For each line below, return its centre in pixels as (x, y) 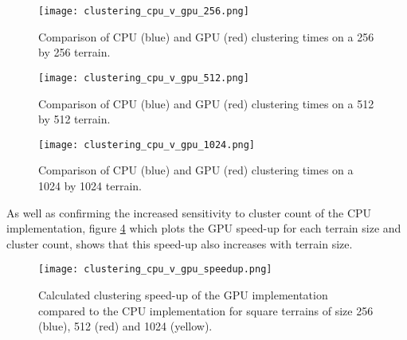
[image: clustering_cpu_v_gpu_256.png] (144, 11)
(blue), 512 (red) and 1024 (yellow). (125, 326)
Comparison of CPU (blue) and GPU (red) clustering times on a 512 (206, 103)
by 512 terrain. (74, 119)
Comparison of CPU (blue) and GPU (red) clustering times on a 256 (206, 36)
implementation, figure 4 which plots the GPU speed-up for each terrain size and (204, 228)
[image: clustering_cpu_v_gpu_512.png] (144, 78)
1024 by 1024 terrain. (90, 185)
